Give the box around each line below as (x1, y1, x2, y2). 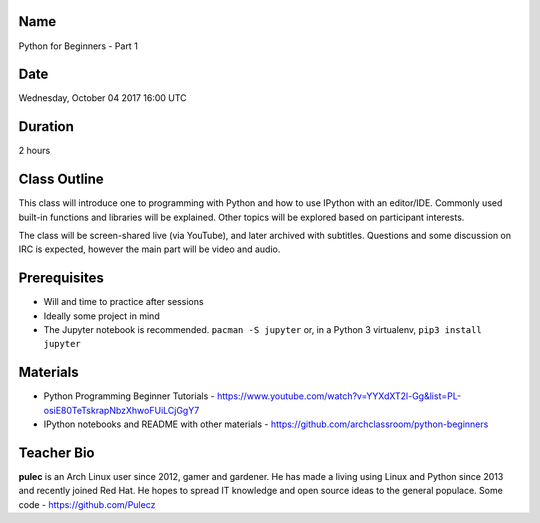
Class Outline (18, 171, 104, 188)
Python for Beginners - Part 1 (18, 40, 139, 52)
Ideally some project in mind (43, 310, 160, 322)
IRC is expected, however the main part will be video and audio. (18, 243, 281, 255)
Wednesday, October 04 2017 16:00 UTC (18, 92, 187, 104)
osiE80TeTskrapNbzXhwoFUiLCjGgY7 (43, 404, 200, 416)
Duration (18, 118, 75, 135)
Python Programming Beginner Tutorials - (43, 390, 215, 402)
